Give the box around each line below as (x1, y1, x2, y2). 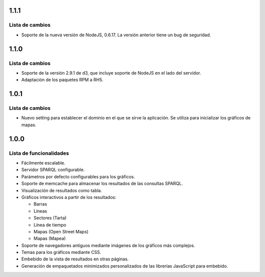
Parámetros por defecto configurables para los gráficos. (21, 173, 135, 179)
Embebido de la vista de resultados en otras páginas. (21, 256, 129, 262)
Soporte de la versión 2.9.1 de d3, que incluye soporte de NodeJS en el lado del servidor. (21, 70, 201, 76)
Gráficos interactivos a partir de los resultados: (21, 194, 116, 200)
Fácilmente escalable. (21, 160, 66, 166)
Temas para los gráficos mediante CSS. (21, 249, 102, 255)
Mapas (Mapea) (33, 236, 66, 242)
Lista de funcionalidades (9, 150, 69, 157)
